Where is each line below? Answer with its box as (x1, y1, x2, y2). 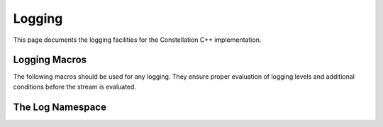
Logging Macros (13, 54, 87, 66)
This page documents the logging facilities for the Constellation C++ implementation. (13, 35, 262, 44)
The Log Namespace (13, 101, 106, 113)
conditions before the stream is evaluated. (13, 82, 136, 91)
